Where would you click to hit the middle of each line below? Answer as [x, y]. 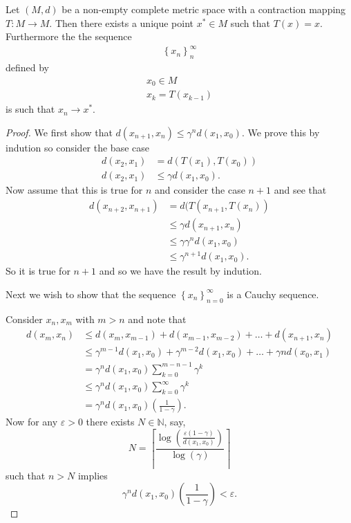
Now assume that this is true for [74, 190]
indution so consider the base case [77, 147]
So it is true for [38, 271]
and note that [157, 319]
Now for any [32, 422]
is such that [30, 109]
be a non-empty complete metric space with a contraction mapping [204, 9]
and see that [300, 190]
